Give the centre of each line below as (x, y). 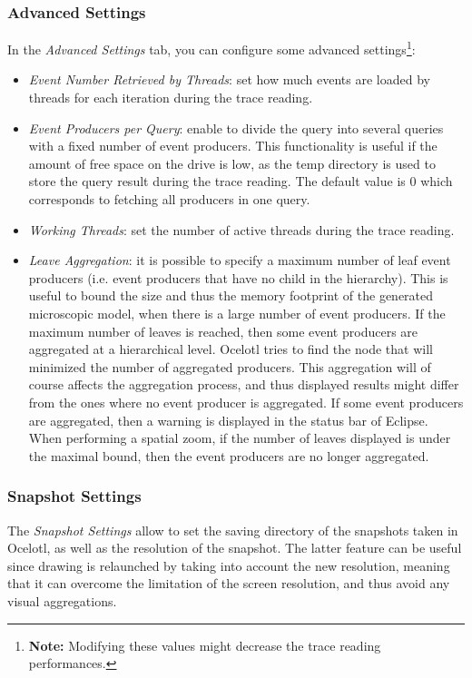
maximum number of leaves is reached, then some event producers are (223, 331)
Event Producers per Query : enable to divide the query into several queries (236, 128)
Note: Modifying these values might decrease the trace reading (205, 645)
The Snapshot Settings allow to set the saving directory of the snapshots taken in (233, 530)
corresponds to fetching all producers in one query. (169, 199)
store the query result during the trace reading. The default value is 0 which (241, 181)
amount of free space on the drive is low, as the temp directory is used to (232, 163)
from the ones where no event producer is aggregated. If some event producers (246, 402)
